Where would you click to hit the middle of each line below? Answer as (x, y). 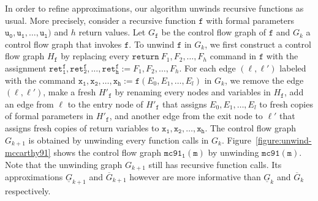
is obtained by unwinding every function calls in (119, 140)
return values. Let (112, 32)
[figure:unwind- (284, 140)
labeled (293, 68)
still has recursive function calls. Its (215, 164)
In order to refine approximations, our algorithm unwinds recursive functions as (154, 8)
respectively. (28, 191)
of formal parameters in (49, 116)
